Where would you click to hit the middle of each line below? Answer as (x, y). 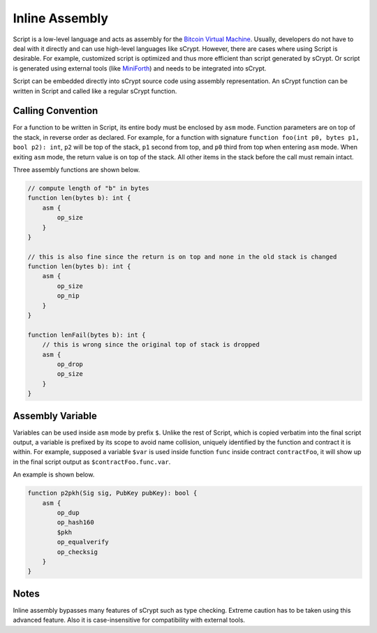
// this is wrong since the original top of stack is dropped (151, 345)
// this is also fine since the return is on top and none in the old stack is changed (182, 256)
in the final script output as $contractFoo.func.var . (92, 462)
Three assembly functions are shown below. (76, 169)
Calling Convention (56, 111)
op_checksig (77, 552)
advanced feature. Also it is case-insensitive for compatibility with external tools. (129, 620)
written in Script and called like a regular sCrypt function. (95, 91)
